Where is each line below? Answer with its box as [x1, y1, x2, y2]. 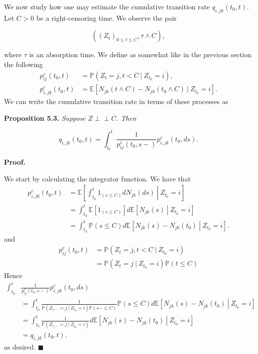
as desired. [4, 342, 36, 352]
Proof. [4, 157, 26, 167]
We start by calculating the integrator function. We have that [4, 173, 191, 183]
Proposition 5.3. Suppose [4, 112, 86, 123]
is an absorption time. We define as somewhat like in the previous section [29, 49, 252, 60]
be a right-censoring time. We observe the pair [36, 12, 177, 23]
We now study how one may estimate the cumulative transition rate [4, 1, 210, 11]
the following [4, 59, 43, 69]
